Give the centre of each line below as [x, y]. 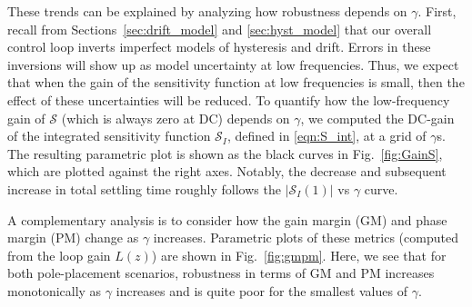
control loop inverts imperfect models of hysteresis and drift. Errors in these [219, 47]
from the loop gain [59, 255]
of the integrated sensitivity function [109, 136]
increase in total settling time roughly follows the [144, 188]
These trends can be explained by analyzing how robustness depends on [207, 11]
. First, [437, 11]
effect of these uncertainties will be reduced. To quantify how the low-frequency [229, 99]
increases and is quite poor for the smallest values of [261, 290]
